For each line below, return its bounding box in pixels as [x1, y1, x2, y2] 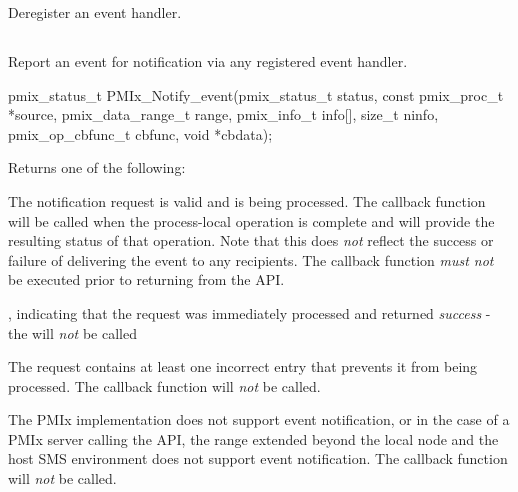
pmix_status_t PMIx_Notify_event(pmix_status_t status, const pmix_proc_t [8, 84, 504, 105]
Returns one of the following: [8, 157, 186, 178]
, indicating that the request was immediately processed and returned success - [8, 302, 491, 323]
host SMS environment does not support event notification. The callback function [8, 448, 508, 469]
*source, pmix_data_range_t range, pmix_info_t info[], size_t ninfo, [8, 104, 439, 125]
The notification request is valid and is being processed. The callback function [8, 190, 486, 211]
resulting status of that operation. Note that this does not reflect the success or [8, 230, 494, 251]
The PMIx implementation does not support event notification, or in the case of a [8, 409, 510, 430]
